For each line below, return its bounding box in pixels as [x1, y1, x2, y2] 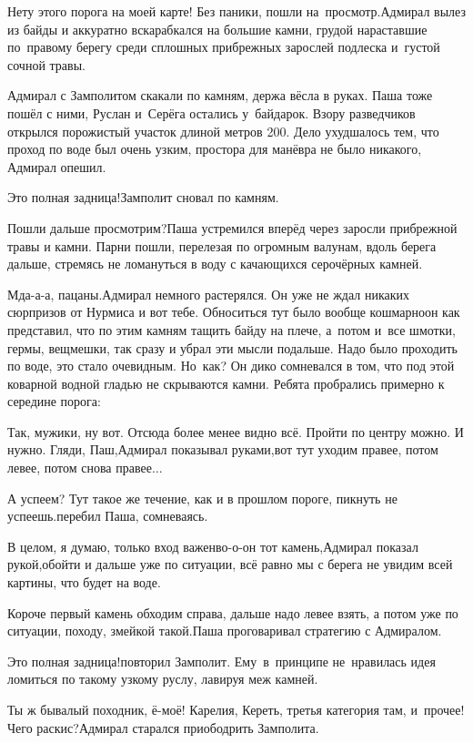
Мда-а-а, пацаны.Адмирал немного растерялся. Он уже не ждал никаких [7, 284, 410, 303]
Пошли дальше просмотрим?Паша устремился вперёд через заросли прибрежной [7, 218, 458, 237]
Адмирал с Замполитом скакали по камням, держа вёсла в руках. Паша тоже [7, 86, 433, 105]
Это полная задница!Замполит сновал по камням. [7, 188, 279, 207]
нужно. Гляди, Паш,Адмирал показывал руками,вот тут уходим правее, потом [7, 440, 438, 459]
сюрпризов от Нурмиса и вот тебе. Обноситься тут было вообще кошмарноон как [7, 302, 460, 321]
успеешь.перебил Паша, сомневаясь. [7, 506, 208, 525]
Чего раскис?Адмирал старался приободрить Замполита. [7, 718, 319, 737]
